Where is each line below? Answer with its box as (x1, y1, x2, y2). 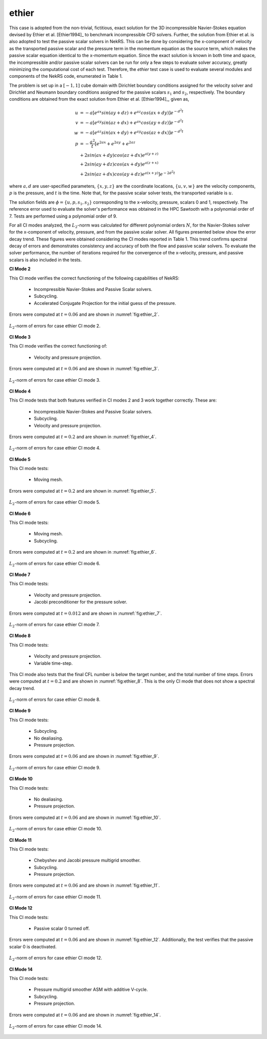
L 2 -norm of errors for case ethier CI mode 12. (9, 955, 102, 962)
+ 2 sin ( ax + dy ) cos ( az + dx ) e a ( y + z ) (80, 152, 159, 158)
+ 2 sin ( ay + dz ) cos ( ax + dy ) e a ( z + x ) (80, 161, 159, 167)
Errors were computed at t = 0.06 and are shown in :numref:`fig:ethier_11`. (9, 882, 160, 888)
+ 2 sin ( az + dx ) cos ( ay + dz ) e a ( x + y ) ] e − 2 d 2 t (80, 170, 176, 177)
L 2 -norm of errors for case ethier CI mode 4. (9, 445, 101, 452)
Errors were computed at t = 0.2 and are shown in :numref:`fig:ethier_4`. (9, 434, 157, 440)
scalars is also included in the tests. (9, 257, 82, 263)
